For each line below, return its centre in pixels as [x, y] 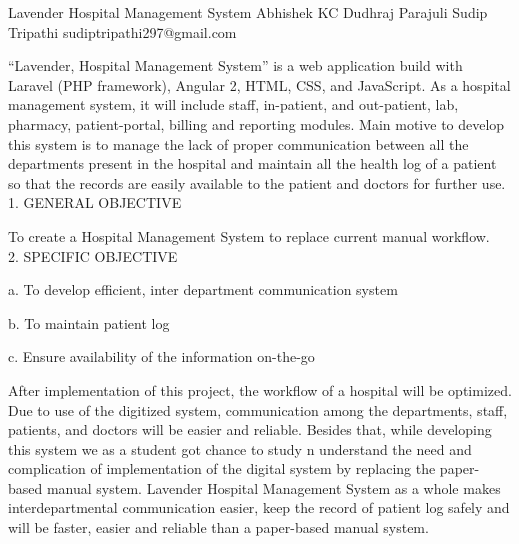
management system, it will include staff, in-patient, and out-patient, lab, [233, 104]
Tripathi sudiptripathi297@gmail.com [122, 31]
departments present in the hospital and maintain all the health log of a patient [252, 163]
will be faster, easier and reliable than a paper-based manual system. [218, 527]
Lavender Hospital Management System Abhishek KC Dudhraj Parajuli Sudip [248, 12]
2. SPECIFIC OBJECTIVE [93, 255]
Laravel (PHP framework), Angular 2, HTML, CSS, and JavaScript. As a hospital [259, 84]
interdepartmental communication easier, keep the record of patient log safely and [259, 507]
